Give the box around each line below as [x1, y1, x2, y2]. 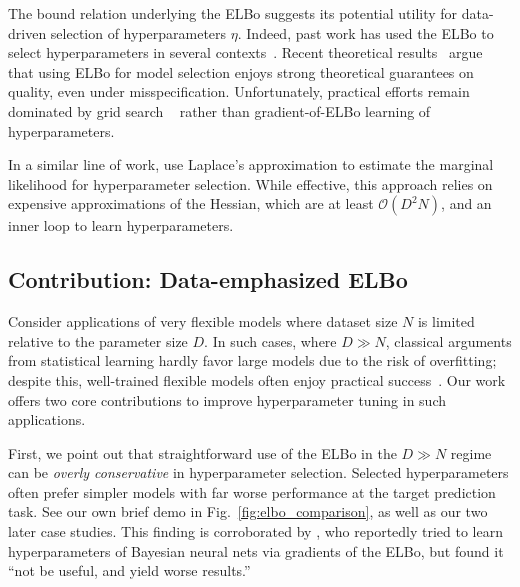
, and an [441, 193, 492, 214]
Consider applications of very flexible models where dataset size [8, 311, 398, 332]
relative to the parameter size [8, 330, 188, 351]
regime [450, 442, 492, 463]
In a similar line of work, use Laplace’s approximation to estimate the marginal [8, 154, 494, 175]
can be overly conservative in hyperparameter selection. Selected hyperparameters [8, 462, 509, 483]
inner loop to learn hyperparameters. [8, 215, 234, 236]
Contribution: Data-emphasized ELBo [8, 264, 408, 295]
